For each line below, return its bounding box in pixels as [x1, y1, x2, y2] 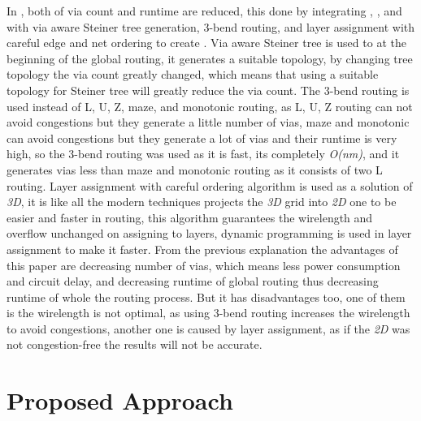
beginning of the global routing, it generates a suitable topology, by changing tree [7, 49, 413, 67]
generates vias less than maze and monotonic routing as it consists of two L [7, 161, 383, 178]
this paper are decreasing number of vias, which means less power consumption [7, 256, 401, 273]
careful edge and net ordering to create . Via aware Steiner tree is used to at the [7, 34, 406, 51]
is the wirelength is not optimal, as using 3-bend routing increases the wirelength [7, 304, 410, 321]
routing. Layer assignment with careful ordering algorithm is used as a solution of [7, 177, 413, 194]
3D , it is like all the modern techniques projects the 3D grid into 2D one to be [7, 193, 397, 210]
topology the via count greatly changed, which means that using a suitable [7, 66, 379, 83]
